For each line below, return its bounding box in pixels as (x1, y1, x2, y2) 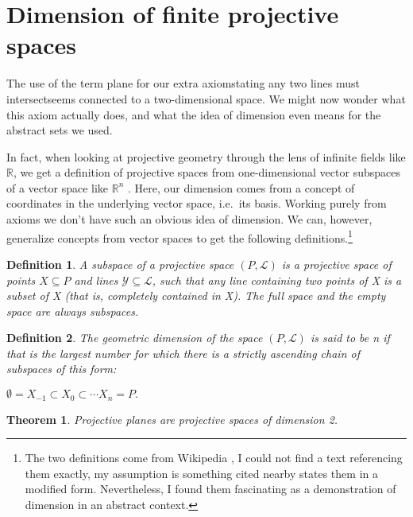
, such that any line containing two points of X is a (152, 271, 402, 288)
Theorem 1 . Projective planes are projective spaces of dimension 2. (6, 410, 338, 427)
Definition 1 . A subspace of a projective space (6, 255, 234, 272)
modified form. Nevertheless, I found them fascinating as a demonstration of (25, 480, 396, 497)
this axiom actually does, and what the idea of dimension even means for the (6, 106, 381, 122)
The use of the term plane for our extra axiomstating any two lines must (6, 75, 360, 91)
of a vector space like (6, 179, 109, 196)
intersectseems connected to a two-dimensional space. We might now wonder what (6, 90, 406, 107)
